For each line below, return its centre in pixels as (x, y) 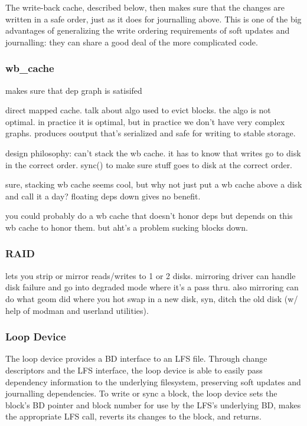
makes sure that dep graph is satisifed (74, 90)
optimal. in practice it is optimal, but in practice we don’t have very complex (145, 121)
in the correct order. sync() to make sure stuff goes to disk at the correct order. (149, 164)
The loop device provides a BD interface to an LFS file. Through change (136, 358)
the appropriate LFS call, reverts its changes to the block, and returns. (133, 416)
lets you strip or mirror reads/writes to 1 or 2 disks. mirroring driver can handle (151, 275)
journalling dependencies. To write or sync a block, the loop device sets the (141, 393)
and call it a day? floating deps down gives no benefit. (103, 196)
